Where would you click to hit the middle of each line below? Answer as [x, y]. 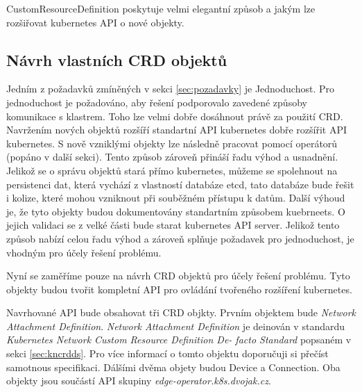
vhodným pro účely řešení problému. [84, 252]
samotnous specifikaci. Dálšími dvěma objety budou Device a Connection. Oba [173, 367]
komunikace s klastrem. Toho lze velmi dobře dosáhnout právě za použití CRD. [175, 116]
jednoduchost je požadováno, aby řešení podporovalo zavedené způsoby [157, 102]
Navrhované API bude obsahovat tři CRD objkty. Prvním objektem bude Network [181, 312]
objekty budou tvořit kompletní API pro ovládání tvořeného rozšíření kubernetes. [179, 289]
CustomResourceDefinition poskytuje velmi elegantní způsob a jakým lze [161, 8]
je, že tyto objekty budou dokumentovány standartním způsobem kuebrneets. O [176, 211]
